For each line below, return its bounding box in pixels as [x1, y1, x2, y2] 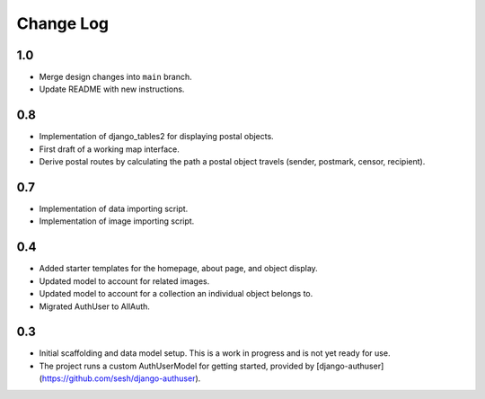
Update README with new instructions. [39, 84, 185, 94]
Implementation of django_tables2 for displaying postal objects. [39, 131, 274, 142]
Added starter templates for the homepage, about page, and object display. [39, 263, 318, 274]
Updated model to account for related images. [39, 275, 210, 287]
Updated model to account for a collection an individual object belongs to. [39, 288, 313, 299]
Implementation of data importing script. [39, 203, 189, 215]
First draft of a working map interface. [39, 144, 180, 155]
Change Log [16, 13, 110, 33]
